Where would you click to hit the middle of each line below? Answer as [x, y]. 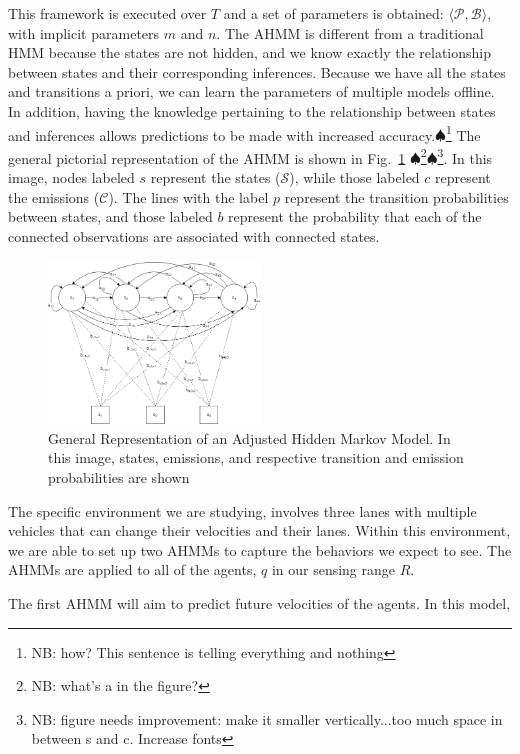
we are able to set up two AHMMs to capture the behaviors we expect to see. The [260, 549]
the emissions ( [54, 196]
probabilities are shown [119, 476]
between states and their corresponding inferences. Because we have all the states [257, 71]
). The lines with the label [188, 196]
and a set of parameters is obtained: [333, 13]
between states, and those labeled [110, 216]
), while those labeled [354, 177]
